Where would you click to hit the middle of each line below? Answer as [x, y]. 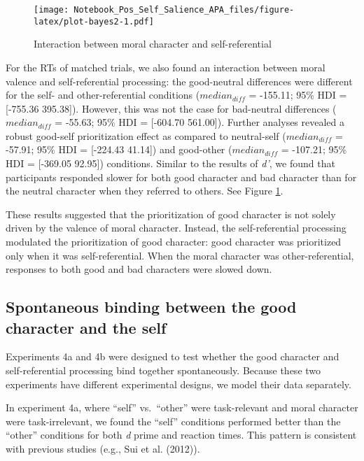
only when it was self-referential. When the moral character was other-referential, [180, 255]
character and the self [86, 327]
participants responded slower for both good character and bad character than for [181, 177]
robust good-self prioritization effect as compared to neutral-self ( [146, 135]
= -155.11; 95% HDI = [298, 95]
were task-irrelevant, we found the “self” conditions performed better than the [173, 421]
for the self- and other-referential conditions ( [103, 95]
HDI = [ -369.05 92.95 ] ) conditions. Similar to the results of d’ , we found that [170, 163]
